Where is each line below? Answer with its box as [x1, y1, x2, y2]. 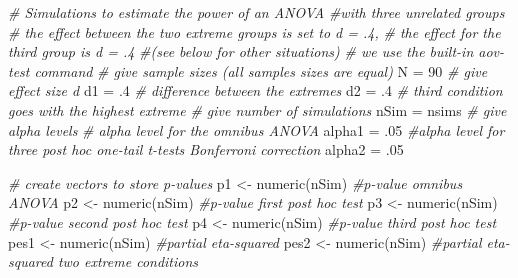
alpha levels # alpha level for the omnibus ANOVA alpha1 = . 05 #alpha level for [8, 119, 505, 140]
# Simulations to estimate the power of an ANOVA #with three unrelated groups [8, 2, 505, 22]
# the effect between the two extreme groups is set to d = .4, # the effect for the [8, 21, 501, 42]
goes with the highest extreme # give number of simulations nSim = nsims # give [8, 99, 507, 120]
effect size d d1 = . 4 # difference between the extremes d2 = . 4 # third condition [8, 80, 503, 101]
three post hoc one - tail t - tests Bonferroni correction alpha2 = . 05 [8, 139, 404, 160]
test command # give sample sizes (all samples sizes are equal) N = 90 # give [8, 60, 488, 81]
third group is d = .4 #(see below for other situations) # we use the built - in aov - [8, 41, 505, 62]
